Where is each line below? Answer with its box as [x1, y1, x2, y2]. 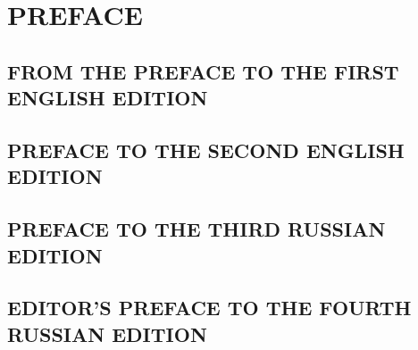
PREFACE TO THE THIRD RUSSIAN [7, 215, 386, 243]
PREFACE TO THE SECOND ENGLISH [7, 136, 405, 163]
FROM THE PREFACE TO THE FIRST [7, 57, 399, 85]
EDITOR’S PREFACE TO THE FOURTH [7, 294, 412, 321]
